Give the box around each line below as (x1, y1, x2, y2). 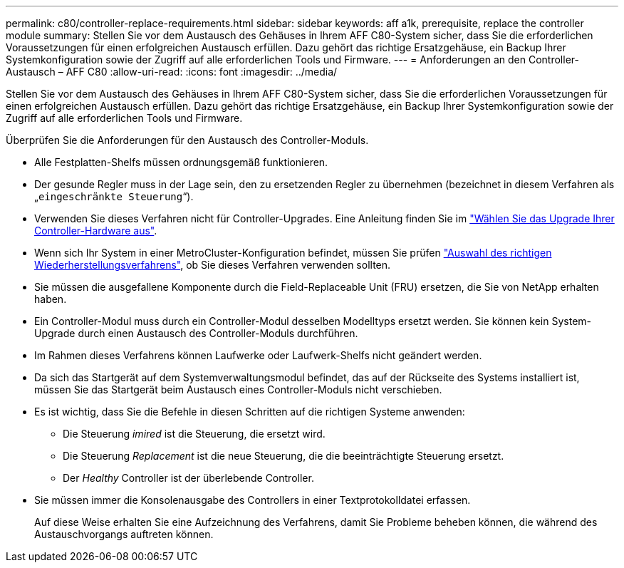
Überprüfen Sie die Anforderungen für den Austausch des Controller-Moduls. (6, 134, 369, 146)
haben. (34, 293, 67, 305)
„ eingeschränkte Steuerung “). (34, 190, 194, 202)
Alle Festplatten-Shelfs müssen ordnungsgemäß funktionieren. (34, 156, 328, 168)
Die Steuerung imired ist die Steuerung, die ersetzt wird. (63, 428, 326, 440)
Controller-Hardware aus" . (34, 224, 157, 237)
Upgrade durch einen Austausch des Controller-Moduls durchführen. (34, 327, 358, 339)
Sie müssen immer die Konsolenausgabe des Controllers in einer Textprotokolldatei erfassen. (34, 494, 471, 506)
